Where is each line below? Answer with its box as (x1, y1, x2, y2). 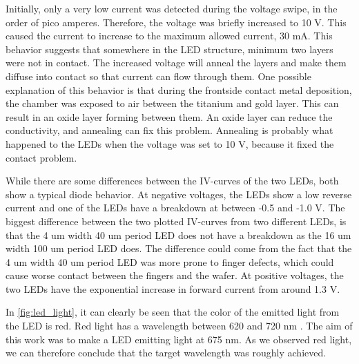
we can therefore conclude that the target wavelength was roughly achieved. (6, 345, 327, 360)
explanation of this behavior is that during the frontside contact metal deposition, (6, 82, 352, 97)
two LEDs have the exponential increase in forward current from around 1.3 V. (6, 281, 340, 296)
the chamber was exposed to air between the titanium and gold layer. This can (6, 96, 339, 111)
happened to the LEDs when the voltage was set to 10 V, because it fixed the (6, 136, 334, 151)
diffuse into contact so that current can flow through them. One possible (6, 68, 311, 83)
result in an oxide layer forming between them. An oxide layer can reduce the (6, 109, 333, 124)
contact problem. (6, 150, 77, 164)
